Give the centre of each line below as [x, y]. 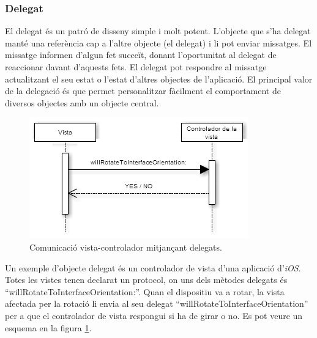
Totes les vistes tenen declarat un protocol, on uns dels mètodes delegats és [146, 280]
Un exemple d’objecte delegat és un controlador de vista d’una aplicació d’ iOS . [153, 267]
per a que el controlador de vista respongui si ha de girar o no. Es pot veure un [154, 315]
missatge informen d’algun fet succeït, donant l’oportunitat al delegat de [141, 55]
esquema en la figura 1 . [48, 327]
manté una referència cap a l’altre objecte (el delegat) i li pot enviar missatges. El [158, 42]
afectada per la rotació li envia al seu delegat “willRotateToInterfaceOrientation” [157, 303]
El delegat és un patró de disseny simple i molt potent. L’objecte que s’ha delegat [158, 31]
